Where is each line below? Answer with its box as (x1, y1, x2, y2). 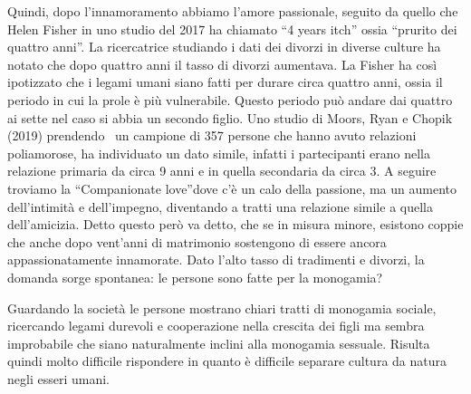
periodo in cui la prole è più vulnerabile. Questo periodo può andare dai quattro (7, 90, 453, 109)
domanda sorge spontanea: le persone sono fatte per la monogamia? (7, 267, 383, 286)
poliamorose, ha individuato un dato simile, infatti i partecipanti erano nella (7, 143, 431, 162)
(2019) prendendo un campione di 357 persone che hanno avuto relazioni (7, 126, 417, 145)
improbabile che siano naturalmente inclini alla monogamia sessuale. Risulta (7, 333, 430, 352)
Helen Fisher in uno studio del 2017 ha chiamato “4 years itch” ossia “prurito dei (7, 19, 457, 38)
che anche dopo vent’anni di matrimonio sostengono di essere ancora (7, 232, 387, 251)
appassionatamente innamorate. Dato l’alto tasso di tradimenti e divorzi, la (7, 250, 425, 269)
